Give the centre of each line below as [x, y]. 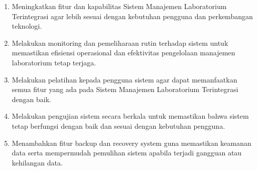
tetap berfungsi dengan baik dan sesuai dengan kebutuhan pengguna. [118, 125]
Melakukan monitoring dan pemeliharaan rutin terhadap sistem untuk [120, 42]
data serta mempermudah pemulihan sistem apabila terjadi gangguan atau [127, 153]
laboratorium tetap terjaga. [54, 62]
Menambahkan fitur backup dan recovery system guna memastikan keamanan [132, 143]
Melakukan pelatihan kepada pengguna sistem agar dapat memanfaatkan [124, 79]
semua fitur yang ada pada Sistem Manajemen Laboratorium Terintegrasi [125, 89]
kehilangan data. [37, 162]
